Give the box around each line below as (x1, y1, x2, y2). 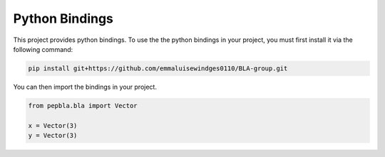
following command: (13, 45, 73, 53)
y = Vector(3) (28, 131, 78, 140)
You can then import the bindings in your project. (13, 82, 157, 91)
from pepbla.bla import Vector (28, 102, 138, 109)
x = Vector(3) (28, 121, 78, 129)
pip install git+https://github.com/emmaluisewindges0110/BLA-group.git (28, 64, 288, 72)
